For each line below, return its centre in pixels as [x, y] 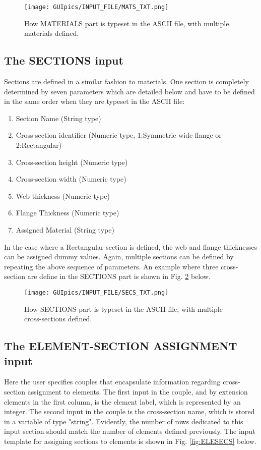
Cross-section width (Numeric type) [71, 179]
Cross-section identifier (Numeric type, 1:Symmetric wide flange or [119, 135]
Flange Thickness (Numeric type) [68, 213]
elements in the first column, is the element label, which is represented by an [122, 401]
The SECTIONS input [64, 60]
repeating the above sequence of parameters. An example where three [111, 266]
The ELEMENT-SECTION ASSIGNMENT [121, 346]
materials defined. [52, 33]
